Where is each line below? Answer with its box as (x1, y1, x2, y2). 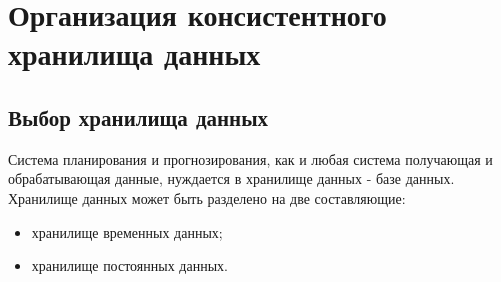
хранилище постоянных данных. (31, 255, 228, 276)
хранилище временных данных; (31, 221, 223, 242)
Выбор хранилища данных (8, 101, 269, 132)
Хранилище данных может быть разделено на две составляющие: (8, 187, 406, 208)
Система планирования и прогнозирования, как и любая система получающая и (8, 148, 493, 169)
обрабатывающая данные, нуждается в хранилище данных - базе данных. (8, 168, 455, 189)
